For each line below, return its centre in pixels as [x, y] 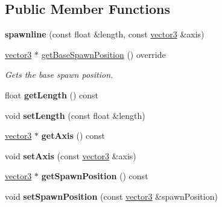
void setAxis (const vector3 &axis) [71, 155]
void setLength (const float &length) [75, 115]
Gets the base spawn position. [59, 75]
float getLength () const [52, 94]
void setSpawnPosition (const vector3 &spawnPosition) [111, 196]
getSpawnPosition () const [95, 176]
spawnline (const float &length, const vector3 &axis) [105, 34]
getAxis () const [73, 135]
